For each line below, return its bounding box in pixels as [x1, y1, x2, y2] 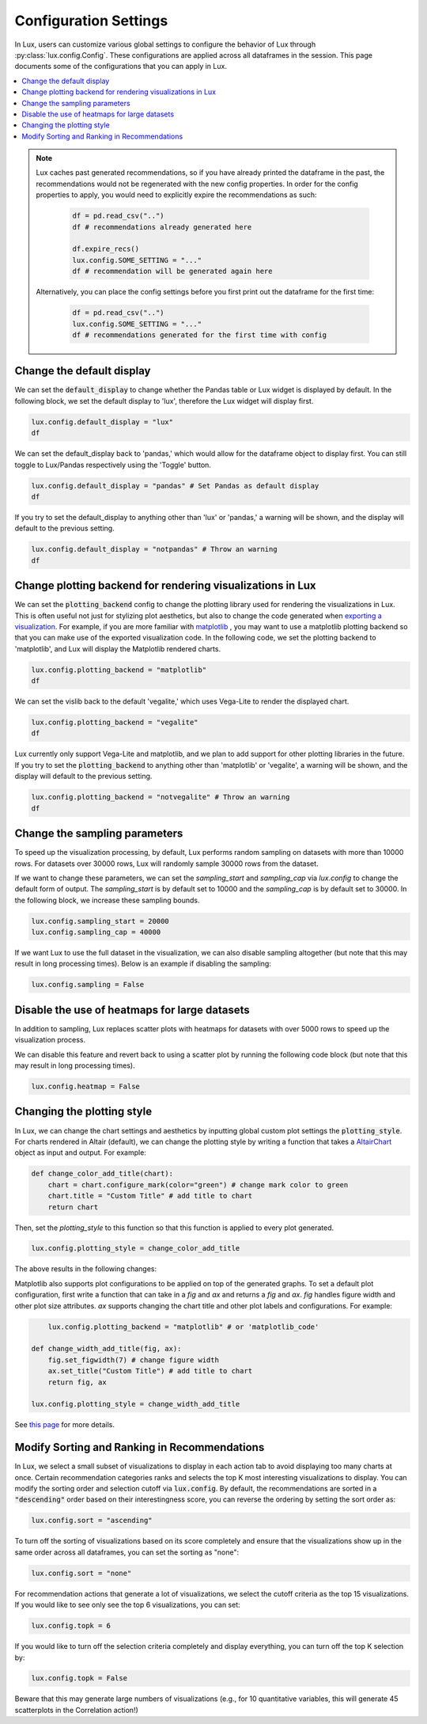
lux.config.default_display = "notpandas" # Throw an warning [31, 545, 278, 554]
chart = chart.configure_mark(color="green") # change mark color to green [47, 1180, 349, 1189]
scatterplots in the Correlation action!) [14, 1705, 138, 1715]
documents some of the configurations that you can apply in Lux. [14, 62, 227, 71]
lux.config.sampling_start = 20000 [31, 917, 169, 925]
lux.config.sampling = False [31, 980, 145, 989]
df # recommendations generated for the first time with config [72, 330, 327, 340]
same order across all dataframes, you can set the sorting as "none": [14, 1547, 240, 1557]
